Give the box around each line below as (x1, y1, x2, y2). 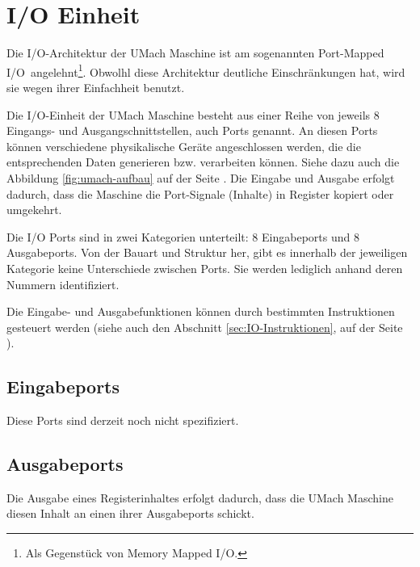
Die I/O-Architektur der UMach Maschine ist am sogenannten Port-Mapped (6, 44, 384, 61)
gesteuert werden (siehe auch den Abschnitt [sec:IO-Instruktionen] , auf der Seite (6, 318, 403, 335)
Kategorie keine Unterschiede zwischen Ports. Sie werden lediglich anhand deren (6, 259, 403, 276)
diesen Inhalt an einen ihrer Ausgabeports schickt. (6, 505, 254, 522)
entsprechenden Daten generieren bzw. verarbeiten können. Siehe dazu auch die (6, 153, 400, 170)
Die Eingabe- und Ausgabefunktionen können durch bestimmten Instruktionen (6, 303, 395, 320)
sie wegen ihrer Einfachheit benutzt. (6, 78, 185, 95)
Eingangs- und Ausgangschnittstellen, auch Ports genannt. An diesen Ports (6, 122, 378, 139)
